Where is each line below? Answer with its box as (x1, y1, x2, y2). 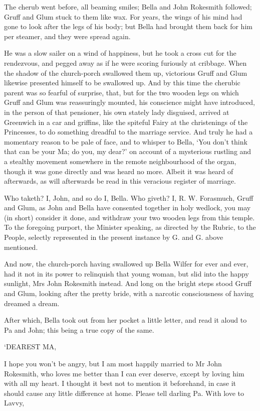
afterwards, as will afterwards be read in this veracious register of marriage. (4, 176, 236, 186)
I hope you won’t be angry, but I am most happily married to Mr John (4, 358, 222, 368)
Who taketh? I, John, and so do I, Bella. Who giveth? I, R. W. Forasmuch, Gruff (4, 192, 253, 203)
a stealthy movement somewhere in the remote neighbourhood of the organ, (4, 156, 236, 166)
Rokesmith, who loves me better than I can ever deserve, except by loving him (4, 368, 244, 378)
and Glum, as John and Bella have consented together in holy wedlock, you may (4, 202, 251, 213)
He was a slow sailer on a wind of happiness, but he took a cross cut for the (4, 48, 236, 58)
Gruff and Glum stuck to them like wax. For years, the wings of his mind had (4, 11, 242, 22)
